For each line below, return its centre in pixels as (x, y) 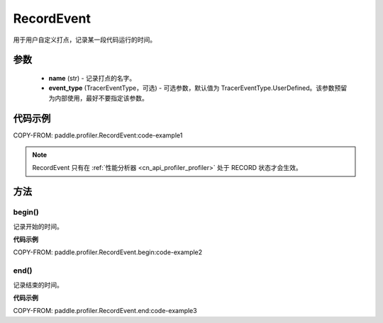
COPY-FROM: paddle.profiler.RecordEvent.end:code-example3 (105, 311)
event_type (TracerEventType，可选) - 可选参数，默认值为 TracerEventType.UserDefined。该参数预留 (198, 88)
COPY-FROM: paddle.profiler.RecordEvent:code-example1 (98, 135)
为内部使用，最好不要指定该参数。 (98, 98)
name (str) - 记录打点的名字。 (92, 78)
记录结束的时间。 (38, 285)
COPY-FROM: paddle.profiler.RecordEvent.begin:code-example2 (108, 252)
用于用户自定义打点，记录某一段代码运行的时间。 (84, 40)
